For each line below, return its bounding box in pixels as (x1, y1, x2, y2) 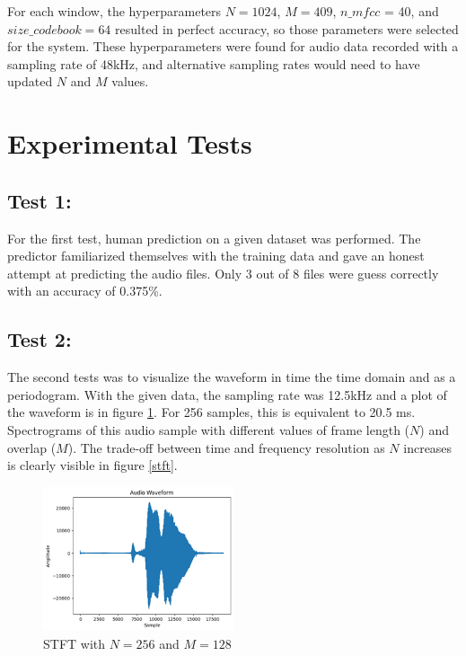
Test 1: (7, 186, 72, 214)
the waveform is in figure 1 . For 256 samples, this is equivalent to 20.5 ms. (7, 403, 416, 421)
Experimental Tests (7, 125, 252, 162)
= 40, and (384, 2, 439, 20)
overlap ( (7, 438, 57, 457)
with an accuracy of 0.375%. (7, 281, 163, 300)
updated (7, 72, 53, 91)
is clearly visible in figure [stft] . (7, 456, 178, 474)
